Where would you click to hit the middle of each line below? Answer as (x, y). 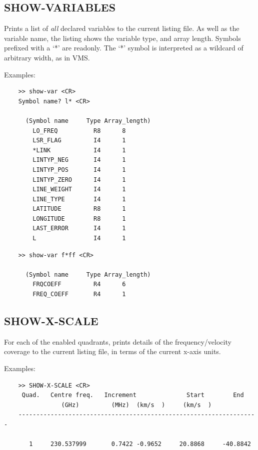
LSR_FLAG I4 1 (79, 141)
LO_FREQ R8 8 (79, 131)
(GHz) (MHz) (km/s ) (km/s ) (136, 405)
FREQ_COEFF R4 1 (79, 294)
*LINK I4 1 (79, 150)
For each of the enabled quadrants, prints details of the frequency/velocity (118, 341)
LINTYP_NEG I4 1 (79, 160)
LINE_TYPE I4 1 (79, 199)
